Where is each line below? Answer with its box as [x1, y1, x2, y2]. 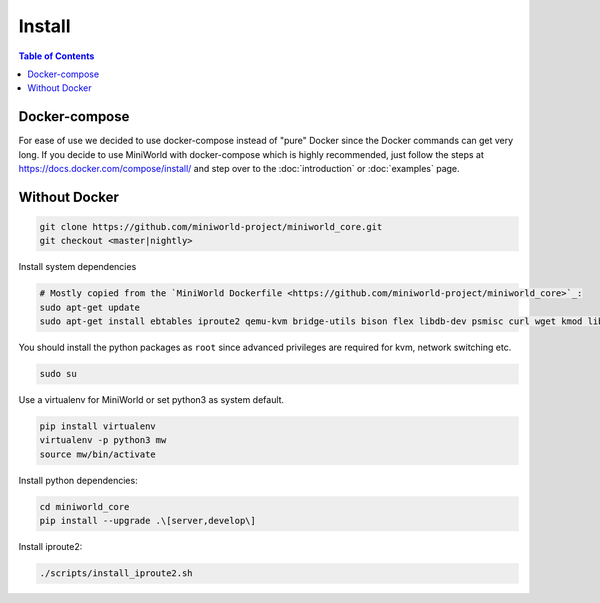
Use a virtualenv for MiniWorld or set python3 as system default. [18, 394, 285, 406]
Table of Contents [18, 50, 95, 62]
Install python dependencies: [18, 474, 139, 486]
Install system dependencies [18, 261, 137, 273]
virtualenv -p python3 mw [39, 435, 167, 446]
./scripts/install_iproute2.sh [39, 568, 194, 579]
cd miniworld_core [39, 501, 130, 512]
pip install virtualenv [39, 421, 157, 432]
